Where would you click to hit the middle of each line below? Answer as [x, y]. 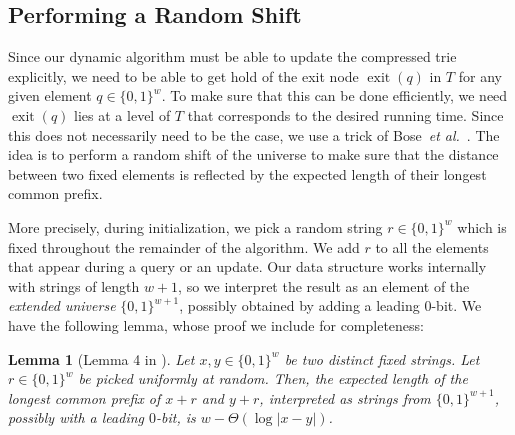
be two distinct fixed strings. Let [382, 358]
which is [482, 226]
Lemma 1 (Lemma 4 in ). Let [101, 358]
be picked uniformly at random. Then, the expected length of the [273, 378]
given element [50, 95]
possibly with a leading [76, 417]
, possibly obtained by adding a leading [299, 305]
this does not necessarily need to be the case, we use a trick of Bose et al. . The [254, 134]
